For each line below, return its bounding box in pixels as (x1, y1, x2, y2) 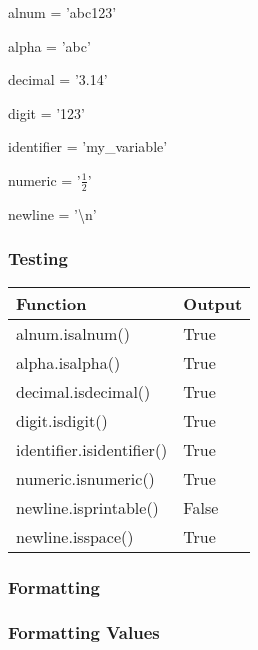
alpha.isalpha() (16, 350, 121, 374)
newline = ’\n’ (8, 203, 97, 224)
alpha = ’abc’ (8, 35, 91, 56)
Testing (8, 246, 68, 271)
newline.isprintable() (16, 495, 159, 519)
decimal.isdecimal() (16, 379, 151, 403)
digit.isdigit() (16, 408, 108, 432)
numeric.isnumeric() (16, 466, 155, 490)
